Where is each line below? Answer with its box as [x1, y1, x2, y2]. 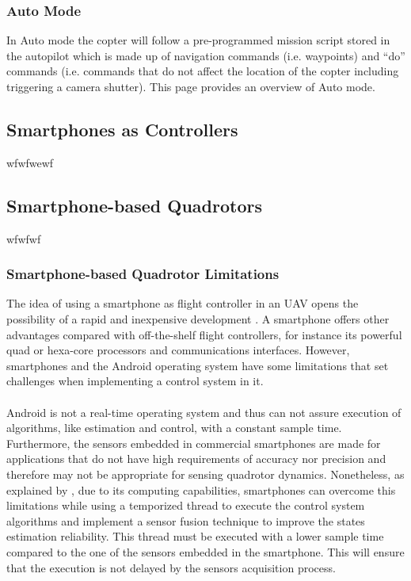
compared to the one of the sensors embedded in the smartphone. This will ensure [6, 543, 405, 560]
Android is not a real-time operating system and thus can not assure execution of [6, 403, 401, 420]
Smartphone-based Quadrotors [6, 193, 262, 217]
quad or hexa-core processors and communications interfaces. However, [6, 342, 350, 358]
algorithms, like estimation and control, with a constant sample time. [6, 419, 342, 436]
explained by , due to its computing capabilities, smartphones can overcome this [6, 481, 396, 498]
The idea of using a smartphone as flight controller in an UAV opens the [6, 295, 359, 312]
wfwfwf [6, 230, 41, 247]
